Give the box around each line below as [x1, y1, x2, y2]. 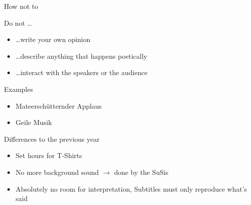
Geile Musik [15, 117, 52, 127]
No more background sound [15, 166, 99, 177]
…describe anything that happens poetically [15, 50, 147, 61]
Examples [4, 83, 33, 94]
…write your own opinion [15, 34, 91, 44]
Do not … [4, 17, 32, 28]
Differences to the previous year [4, 133, 100, 144]
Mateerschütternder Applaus [15, 100, 102, 111]
